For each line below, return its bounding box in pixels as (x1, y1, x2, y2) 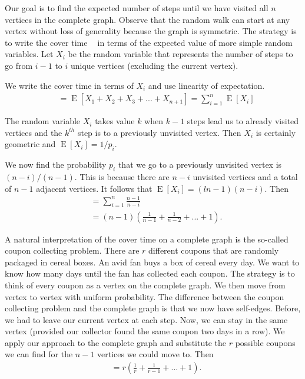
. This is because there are (74, 170, 170, 182)
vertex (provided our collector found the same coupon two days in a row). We (5, 325, 285, 337)
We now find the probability (5, 158, 107, 171)
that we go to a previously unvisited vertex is (118, 158, 282, 171)
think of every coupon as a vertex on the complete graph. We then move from (5, 278, 286, 291)
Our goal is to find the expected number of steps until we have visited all (5, 2, 268, 14)
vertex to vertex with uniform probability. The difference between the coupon (5, 290, 284, 302)
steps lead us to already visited (187, 115, 299, 127)
